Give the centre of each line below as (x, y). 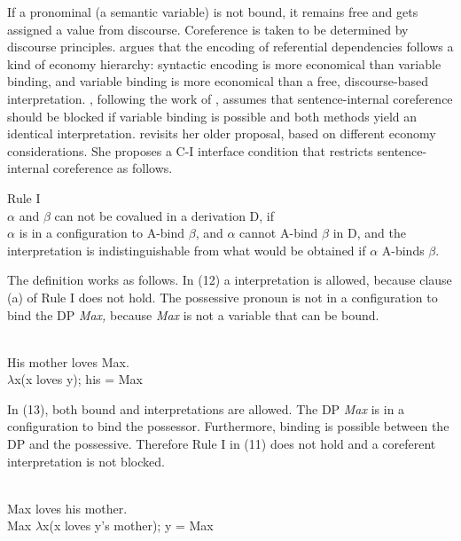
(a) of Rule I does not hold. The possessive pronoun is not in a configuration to (223, 297)
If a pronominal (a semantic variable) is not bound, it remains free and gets (213, 12)
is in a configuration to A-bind (102, 233)
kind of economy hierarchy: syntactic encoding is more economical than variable (224, 63)
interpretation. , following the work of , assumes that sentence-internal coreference (230, 98)
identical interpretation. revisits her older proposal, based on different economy (222, 133)
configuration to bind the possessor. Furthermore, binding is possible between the (228, 426)
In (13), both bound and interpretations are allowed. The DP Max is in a (206, 408)
